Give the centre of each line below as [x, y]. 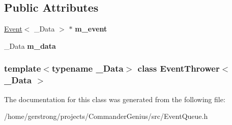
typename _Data [88, 68]
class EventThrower [179, 68]
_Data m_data [30, 45]
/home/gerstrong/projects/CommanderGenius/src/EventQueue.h [106, 116]
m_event [91, 29]
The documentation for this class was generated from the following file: [115, 99]
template [23, 68]
